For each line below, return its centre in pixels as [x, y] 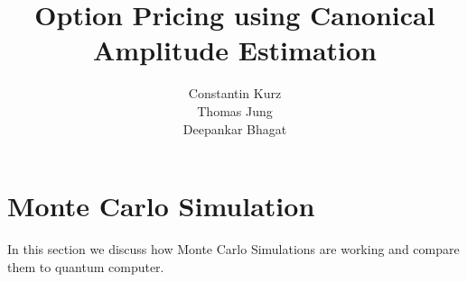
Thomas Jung [235, 110]
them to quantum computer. [86, 266]
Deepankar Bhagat [235, 128]
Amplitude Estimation [235, 50]
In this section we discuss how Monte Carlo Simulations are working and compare [233, 249]
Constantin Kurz [235, 93]
